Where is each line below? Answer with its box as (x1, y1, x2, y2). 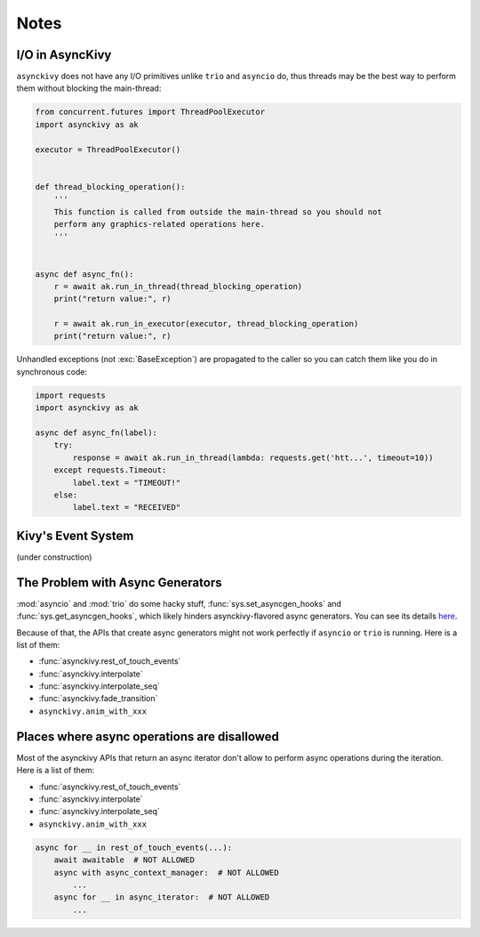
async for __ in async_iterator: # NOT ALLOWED (53, 893, 270, 902)
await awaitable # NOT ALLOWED (53, 855, 196, 865)
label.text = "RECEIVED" (72, 503, 181, 513)
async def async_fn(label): (35, 428, 157, 438)
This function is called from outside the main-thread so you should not (53, 206, 382, 217)
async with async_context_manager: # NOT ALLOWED (53, 868, 279, 877)
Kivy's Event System (16, 528, 134, 543)
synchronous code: (16, 366, 88, 377)
